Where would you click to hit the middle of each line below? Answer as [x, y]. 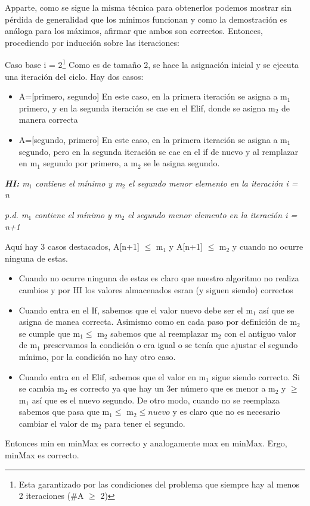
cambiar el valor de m [58, 423]
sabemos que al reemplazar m [164, 333]
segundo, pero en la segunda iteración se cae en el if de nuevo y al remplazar [159, 151]
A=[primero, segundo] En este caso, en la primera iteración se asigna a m [153, 96]
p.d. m [17, 214]
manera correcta [48, 119]
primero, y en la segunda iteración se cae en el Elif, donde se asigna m [147, 108]
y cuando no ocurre [268, 246]
